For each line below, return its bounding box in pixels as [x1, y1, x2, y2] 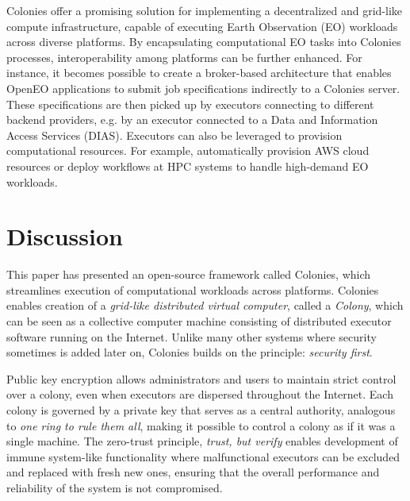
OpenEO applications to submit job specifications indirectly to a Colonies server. [6, 79, 400, 96]
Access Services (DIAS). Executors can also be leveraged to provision [6, 126, 343, 143]
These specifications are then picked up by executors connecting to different [6, 95, 374, 112]
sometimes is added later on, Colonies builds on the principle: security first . [6, 344, 373, 360]
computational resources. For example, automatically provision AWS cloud [6, 142, 370, 159]
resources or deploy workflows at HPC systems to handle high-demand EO [6, 157, 369, 174]
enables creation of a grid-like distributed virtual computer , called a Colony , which [6, 297, 404, 314]
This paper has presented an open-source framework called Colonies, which [6, 266, 371, 283]
